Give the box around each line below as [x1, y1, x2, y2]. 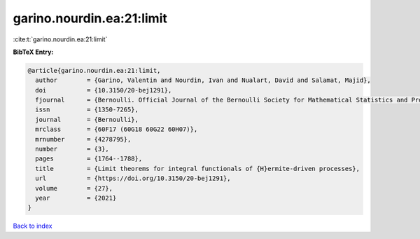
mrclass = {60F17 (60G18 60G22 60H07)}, [35, 125, 198, 133]
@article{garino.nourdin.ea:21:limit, [27, 67, 161, 74]
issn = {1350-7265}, [35, 106, 139, 114]
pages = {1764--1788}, [35, 155, 143, 163]
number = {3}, [35, 145, 110, 153]
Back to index [13, 221, 52, 231]
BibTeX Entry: [13, 48, 54, 56]
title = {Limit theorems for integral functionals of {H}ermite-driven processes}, [35, 165, 360, 172]
